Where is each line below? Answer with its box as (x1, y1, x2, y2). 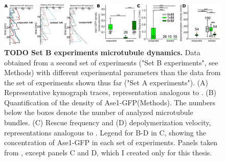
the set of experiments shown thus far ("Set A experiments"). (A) (4, 77, 209, 87)
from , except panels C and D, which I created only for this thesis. (4, 147, 212, 157)
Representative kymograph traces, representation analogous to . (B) (4, 87, 217, 98)
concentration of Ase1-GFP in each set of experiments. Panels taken (4, 137, 218, 148)
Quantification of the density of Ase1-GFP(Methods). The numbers (4, 97, 216, 107)
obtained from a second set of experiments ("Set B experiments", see (4, 57, 218, 67)
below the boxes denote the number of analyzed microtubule (4, 107, 193, 118)
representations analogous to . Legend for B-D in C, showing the (4, 127, 206, 137)
